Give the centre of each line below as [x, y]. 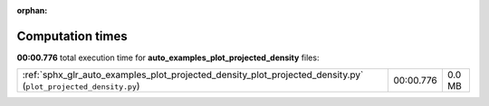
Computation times [72, 36]
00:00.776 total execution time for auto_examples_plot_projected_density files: [168, 57]
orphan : [32, 10]
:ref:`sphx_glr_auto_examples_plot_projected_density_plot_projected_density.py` [193, 75]
